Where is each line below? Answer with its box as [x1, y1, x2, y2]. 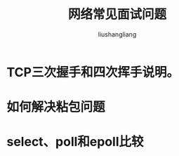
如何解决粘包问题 [6, 99, 106, 115]
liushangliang [98, 30, 137, 39]
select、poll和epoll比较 [6, 134, 145, 150]
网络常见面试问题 [67, 6, 166, 22]
